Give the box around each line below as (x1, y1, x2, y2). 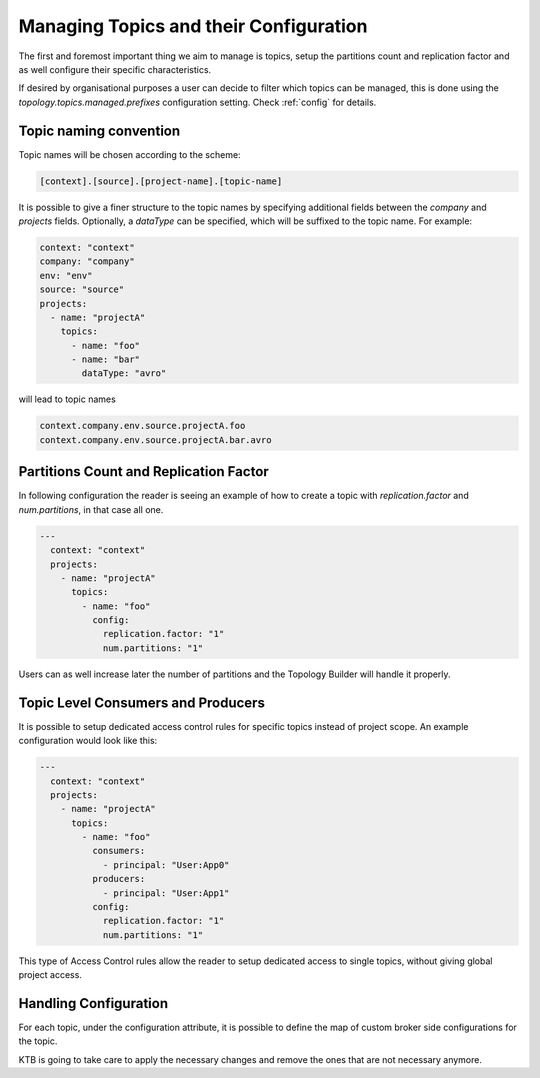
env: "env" (39, 270, 93, 281)
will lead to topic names (18, 393, 117, 405)
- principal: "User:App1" (102, 887, 230, 899)
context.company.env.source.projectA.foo (39, 420, 246, 432)
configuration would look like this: (18, 735, 158, 747)
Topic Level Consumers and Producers (18, 694, 265, 711)
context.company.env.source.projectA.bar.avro (39, 434, 272, 445)
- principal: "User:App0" (102, 859, 230, 870)
